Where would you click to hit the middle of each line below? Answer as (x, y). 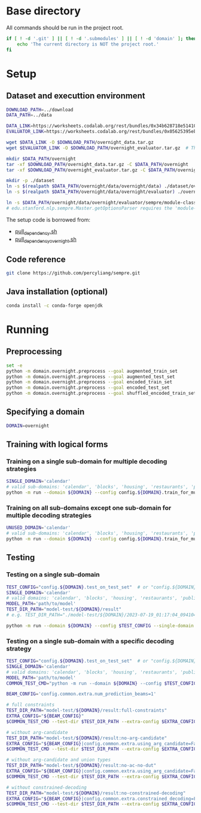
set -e (14, 365)
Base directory (43, 11)
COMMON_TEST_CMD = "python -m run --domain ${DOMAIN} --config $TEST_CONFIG (101, 683)
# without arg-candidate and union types (59, 760)
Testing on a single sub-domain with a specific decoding (90, 641)
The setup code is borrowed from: (48, 219)
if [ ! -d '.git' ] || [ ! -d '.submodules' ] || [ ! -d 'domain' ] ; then (101, 38)
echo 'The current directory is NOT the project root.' (88, 44)
